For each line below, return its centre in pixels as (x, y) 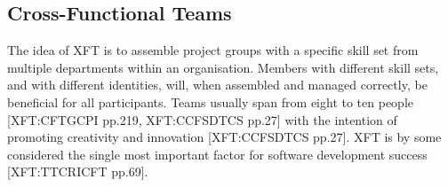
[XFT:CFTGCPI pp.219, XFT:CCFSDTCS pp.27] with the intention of (202, 119)
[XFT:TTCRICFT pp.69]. (78, 171)
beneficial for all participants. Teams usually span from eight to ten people (211, 101)
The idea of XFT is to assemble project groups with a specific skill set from (213, 50)
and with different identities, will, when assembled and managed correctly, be (217, 85)
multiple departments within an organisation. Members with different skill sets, (223, 67)
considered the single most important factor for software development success (217, 154)
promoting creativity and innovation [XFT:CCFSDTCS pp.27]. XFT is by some (224, 137)
